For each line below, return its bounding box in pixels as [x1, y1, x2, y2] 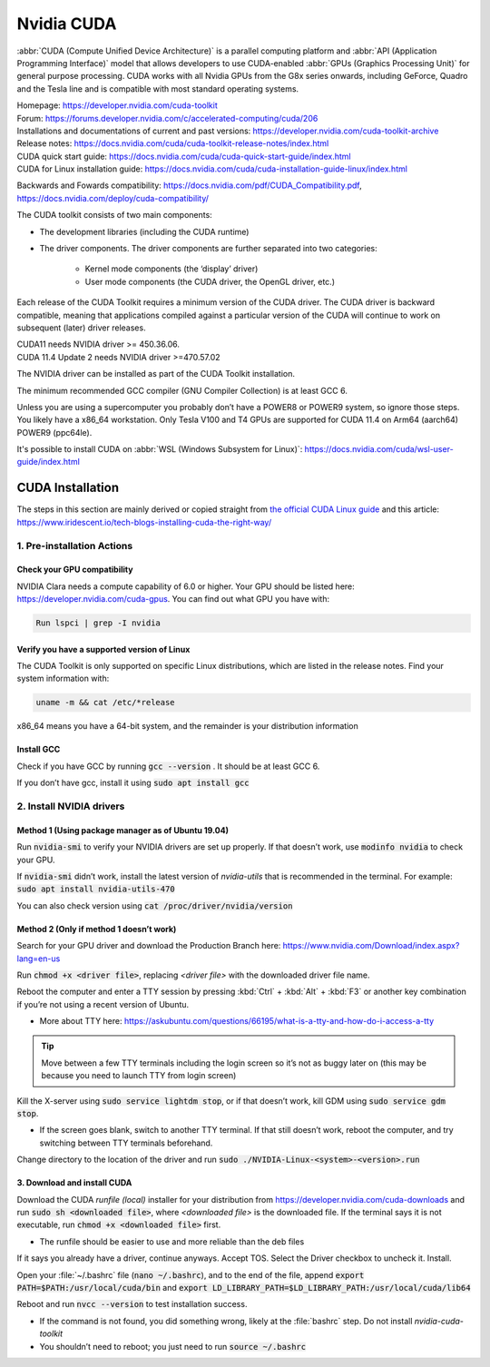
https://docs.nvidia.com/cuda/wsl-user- [304, 444, 454, 455]
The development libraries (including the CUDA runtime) [39, 226, 250, 237]
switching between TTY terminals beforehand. [39, 1137, 213, 1148]
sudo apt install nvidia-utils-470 [16, 884, 176, 894]
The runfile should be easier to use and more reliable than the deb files [39, 1235, 305, 1247]
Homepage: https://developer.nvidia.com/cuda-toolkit [16, 100, 218, 111]
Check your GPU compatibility [16, 564, 133, 575]
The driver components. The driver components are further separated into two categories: [39, 243, 377, 254]
